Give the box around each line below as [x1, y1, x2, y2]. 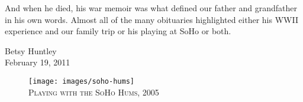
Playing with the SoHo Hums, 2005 [28, 85, 159, 98]
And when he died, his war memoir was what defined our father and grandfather [5, 2, 297, 14]
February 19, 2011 [5, 56, 70, 68]
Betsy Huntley [5, 44, 57, 57]
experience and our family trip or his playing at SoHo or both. [5, 25, 231, 37]
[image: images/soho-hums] [28, 77, 134, 85]
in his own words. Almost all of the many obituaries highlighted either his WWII [5, 13, 298, 25]
